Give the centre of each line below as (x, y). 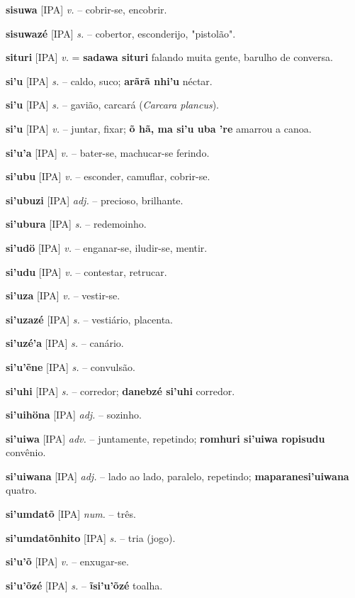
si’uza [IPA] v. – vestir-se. (63, 295)
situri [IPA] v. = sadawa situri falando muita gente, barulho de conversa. (169, 57)
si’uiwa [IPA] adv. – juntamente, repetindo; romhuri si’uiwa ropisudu (165, 438)
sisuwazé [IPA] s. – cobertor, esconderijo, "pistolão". (121, 33)
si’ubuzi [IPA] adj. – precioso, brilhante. (95, 200)
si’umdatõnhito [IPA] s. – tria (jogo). (91, 537)
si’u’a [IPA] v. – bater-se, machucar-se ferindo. (108, 152)
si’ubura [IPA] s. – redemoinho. (76, 224)
